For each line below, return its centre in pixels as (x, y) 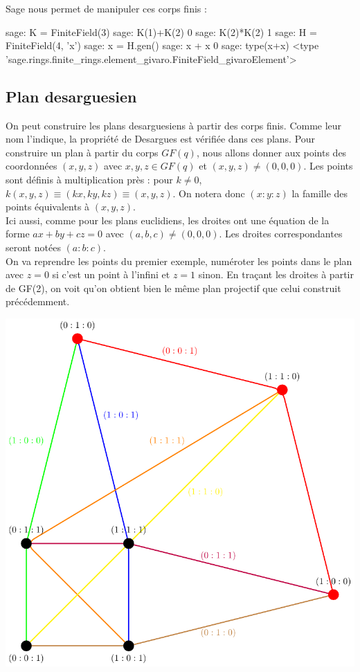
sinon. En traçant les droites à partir (276, 274)
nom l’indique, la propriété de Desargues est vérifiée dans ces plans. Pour (161, 139)
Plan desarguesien (71, 96)
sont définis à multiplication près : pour (89, 179)
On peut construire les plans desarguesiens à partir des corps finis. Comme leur (174, 125)
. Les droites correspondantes (281, 234)
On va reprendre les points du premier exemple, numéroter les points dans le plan (179, 261)
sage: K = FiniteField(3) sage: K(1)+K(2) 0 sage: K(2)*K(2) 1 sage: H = (161, 31)
